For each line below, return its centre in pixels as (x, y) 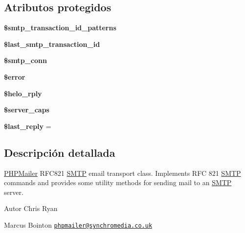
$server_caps (27, 110)
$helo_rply (23, 93)
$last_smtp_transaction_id (52, 44)
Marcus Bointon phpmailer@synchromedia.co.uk (78, 224)
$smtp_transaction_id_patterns (60, 28)
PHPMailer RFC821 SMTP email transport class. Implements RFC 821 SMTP (122, 173)
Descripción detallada (60, 152)
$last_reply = (28, 126)
